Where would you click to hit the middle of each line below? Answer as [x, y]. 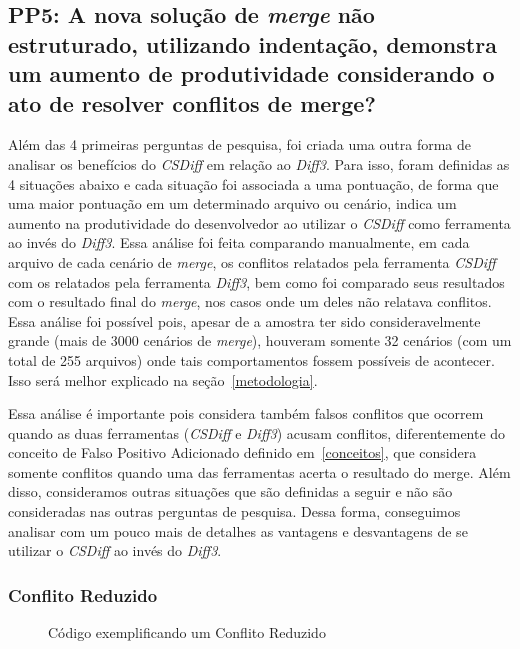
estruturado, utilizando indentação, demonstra [252, 43]
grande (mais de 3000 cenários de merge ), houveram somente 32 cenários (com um [260, 340]
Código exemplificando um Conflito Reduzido [187, 632]
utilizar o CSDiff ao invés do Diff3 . [115, 550]
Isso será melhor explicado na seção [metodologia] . [163, 379]
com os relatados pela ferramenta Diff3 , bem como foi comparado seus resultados [256, 281]
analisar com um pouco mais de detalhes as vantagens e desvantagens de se [238, 530]
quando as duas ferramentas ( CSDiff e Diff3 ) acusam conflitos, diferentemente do [257, 432]
